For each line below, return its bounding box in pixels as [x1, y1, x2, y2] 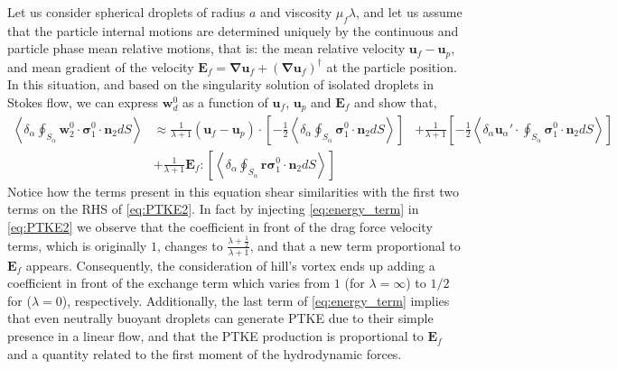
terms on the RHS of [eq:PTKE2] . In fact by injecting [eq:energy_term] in [7, 199, 419, 218]
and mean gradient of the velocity [7, 57, 194, 76]
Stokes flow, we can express [7, 93, 159, 112]
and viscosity [259, 3, 332, 21]
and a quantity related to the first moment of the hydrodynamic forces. [7, 344, 402, 363]
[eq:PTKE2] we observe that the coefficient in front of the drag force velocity [7, 217, 433, 235]
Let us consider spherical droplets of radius [7, 3, 246, 21]
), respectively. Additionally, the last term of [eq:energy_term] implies [61, 291, 450, 309]
